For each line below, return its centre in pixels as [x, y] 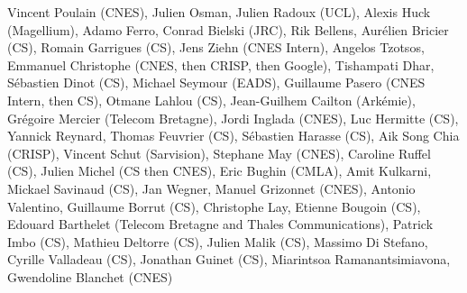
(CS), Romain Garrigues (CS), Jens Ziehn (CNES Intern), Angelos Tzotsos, [216, 47]
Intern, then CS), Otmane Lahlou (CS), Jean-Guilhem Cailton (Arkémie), [211, 100]
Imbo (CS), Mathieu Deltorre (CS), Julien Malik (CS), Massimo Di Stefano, [218, 241]
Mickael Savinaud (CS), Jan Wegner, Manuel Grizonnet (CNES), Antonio [211, 188]
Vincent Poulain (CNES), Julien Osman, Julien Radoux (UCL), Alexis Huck [219, 12]
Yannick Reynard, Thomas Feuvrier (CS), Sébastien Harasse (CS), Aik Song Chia [233, 136]
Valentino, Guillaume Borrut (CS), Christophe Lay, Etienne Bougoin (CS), [214, 206]
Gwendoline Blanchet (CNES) [90, 276]
